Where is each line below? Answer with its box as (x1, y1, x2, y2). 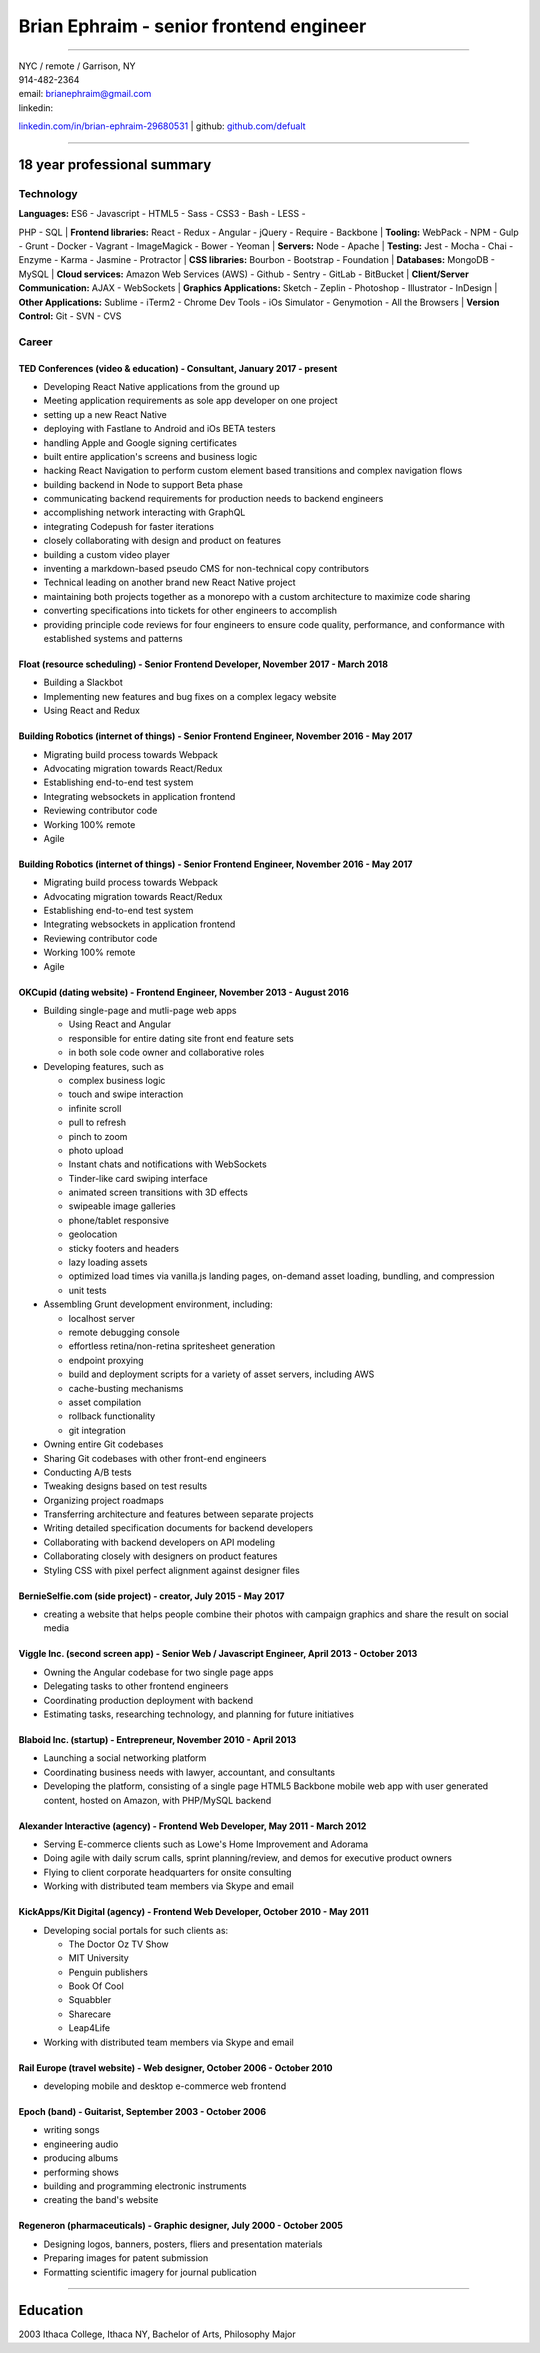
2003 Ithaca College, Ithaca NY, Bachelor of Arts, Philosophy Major (18, 2328, 296, 2340)
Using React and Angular (68, 1018, 172, 1030)
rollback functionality (68, 1410, 156, 1422)
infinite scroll (68, 1102, 122, 1114)
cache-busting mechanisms (68, 1382, 184, 1394)
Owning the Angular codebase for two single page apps (43, 1666, 274, 1678)
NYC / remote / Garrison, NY (18, 60, 136, 72)
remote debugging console (68, 1326, 180, 1338)
